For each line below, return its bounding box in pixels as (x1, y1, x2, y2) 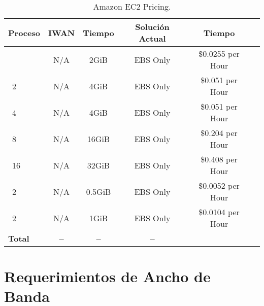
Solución (135, 21, 170, 32)
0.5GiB (86, 185, 111, 197)
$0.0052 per (199, 180, 240, 191)
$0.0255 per (199, 48, 240, 59)
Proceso (8, 26, 40, 39)
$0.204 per (201, 127, 238, 139)
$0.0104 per (199, 206, 240, 218)
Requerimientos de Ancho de (4, 266, 211, 287)
